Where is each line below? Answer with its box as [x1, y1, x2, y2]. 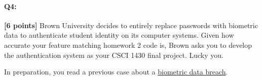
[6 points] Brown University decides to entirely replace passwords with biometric [4, 20, 258, 30]
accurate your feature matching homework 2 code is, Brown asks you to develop [4, 39, 252, 50]
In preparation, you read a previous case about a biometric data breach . [4, 66, 228, 77]
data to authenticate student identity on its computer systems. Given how [4, 30, 234, 40]
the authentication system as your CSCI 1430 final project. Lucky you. [4, 49, 223, 60]
